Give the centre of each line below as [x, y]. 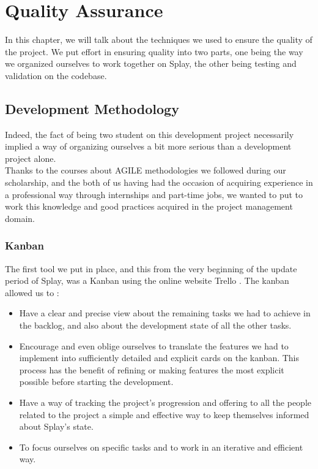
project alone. [31, 158]
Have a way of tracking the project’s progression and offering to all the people [165, 402]
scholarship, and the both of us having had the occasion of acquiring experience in [159, 182]
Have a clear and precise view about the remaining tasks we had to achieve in [165, 313]
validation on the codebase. [56, 75]
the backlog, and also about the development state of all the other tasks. [155, 325]
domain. [20, 218]
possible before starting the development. [96, 382]
